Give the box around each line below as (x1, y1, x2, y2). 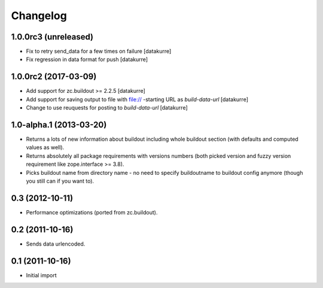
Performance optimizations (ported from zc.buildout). (26, 208, 158, 216)
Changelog (11, 9, 67, 22)
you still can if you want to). (26, 177, 95, 184)
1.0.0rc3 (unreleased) (11, 32, 94, 42)
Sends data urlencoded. (26, 240, 86, 247)
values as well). (26, 144, 65, 151)
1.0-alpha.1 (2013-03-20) (11, 120, 107, 130)
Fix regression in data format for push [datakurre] (26, 56, 148, 63)
